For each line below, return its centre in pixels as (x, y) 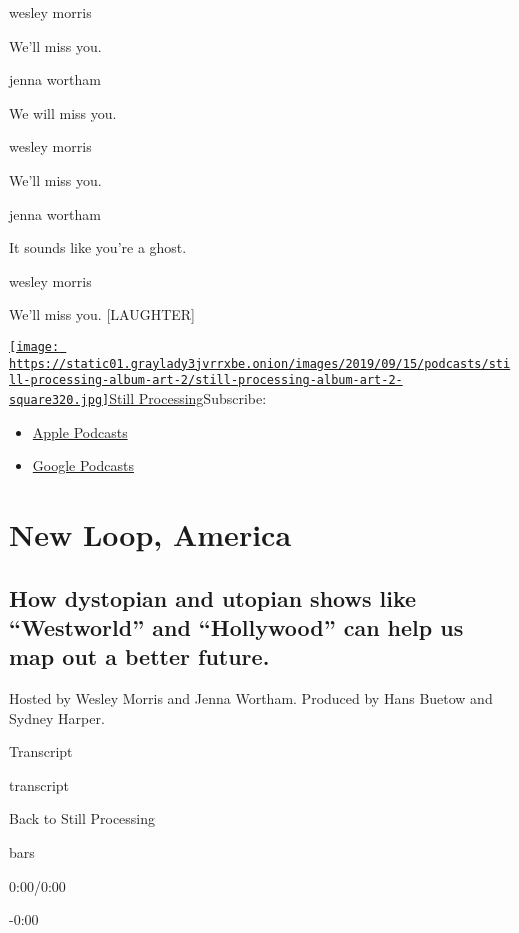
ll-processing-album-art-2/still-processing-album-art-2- (206, 380)
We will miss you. (63, 112)
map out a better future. (139, 656)
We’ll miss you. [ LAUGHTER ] (102, 314)
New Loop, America (150, 533)
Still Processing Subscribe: (188, 397)
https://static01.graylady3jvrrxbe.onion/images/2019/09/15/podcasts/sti (260, 363)
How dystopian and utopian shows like (213, 597)
